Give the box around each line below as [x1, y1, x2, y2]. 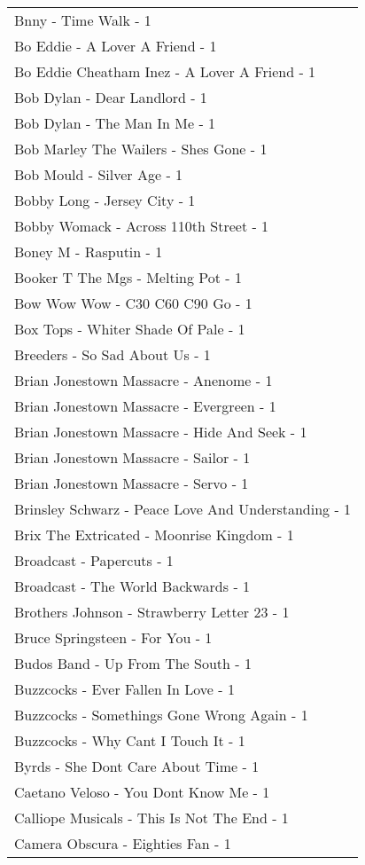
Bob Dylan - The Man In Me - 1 [14, 113, 216, 133]
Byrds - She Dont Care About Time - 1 [14, 756, 260, 776]
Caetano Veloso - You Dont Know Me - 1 [14, 782, 270, 802]
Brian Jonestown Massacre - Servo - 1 [14, 473, 249, 493]
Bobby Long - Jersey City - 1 [14, 190, 196, 210]
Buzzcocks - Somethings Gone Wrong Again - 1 [14, 704, 308, 725]
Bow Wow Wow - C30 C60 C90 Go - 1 [14, 293, 252, 313]
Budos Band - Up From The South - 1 [14, 653, 252, 673]
